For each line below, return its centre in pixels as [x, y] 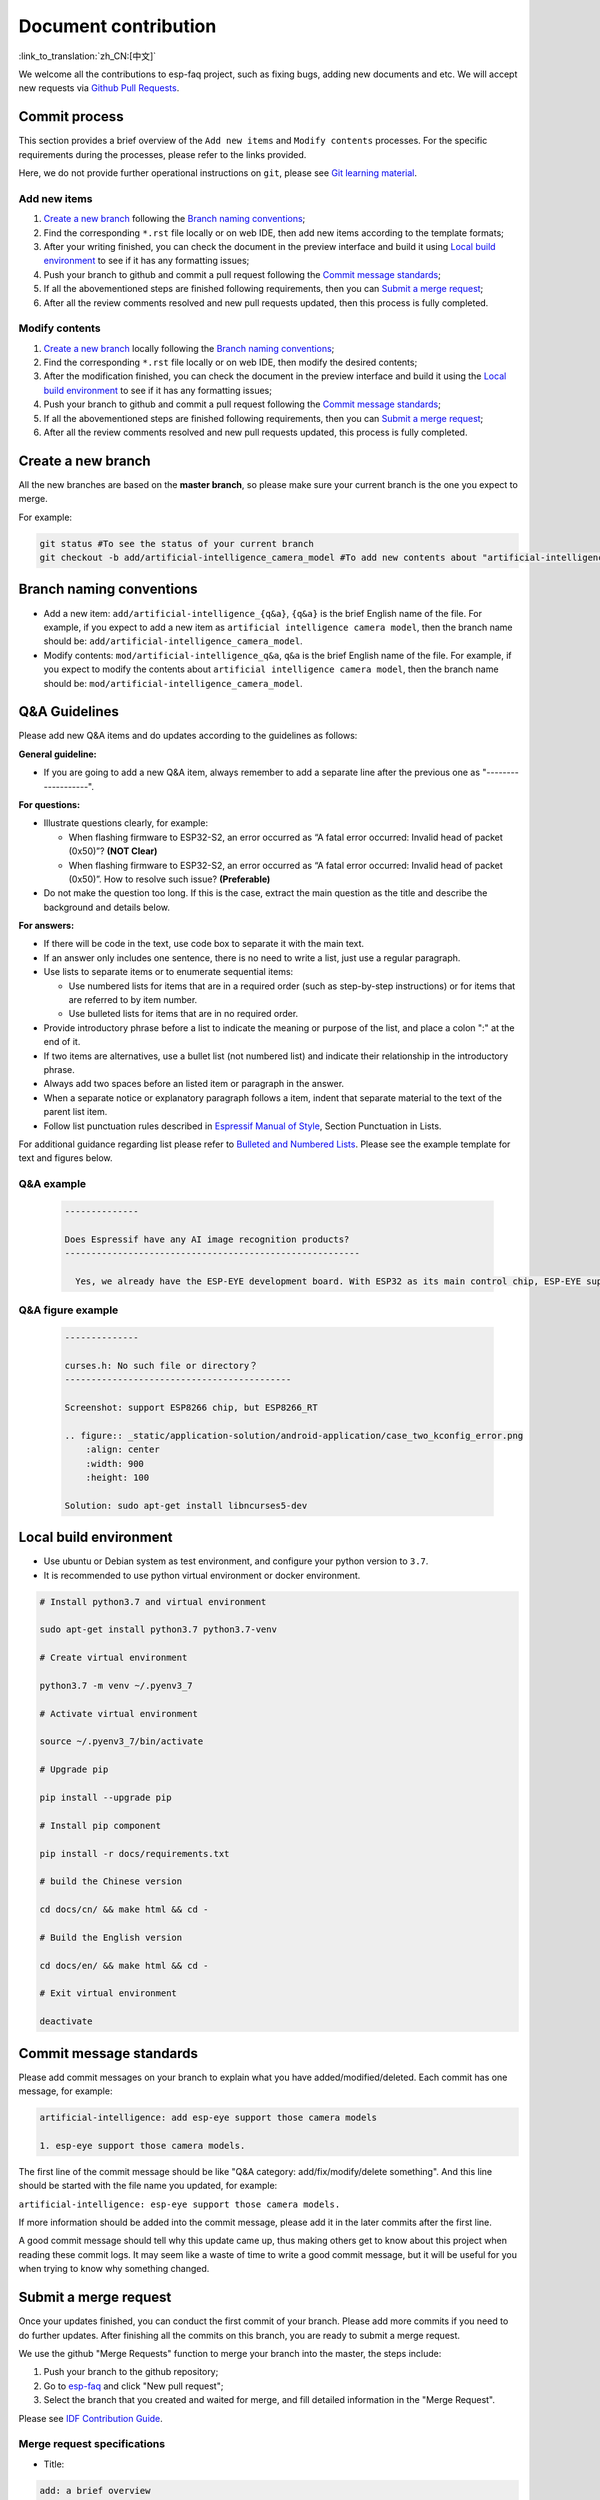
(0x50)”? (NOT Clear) [113, 851]
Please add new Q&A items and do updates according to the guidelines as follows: [188, 736]
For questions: [49, 804]
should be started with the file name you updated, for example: [148, 2186]
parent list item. [75, 1112]
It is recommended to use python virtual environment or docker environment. [202, 1575]
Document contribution [117, 26]
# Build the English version [111, 1937]
